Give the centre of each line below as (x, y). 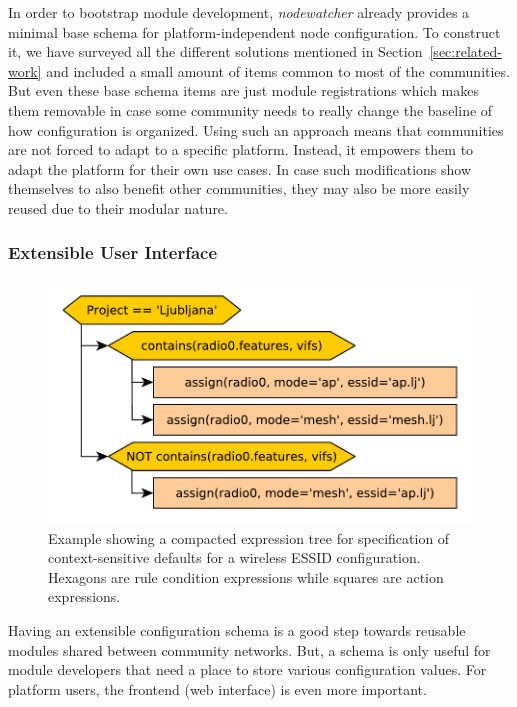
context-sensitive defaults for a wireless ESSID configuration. (234, 557)
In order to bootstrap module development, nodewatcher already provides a (239, 12)
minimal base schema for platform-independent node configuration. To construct (254, 31)
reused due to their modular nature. (118, 207)
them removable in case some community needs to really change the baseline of (250, 109)
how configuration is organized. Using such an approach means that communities (256, 129)
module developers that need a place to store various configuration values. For (247, 669)
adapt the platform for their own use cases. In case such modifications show (240, 168)
